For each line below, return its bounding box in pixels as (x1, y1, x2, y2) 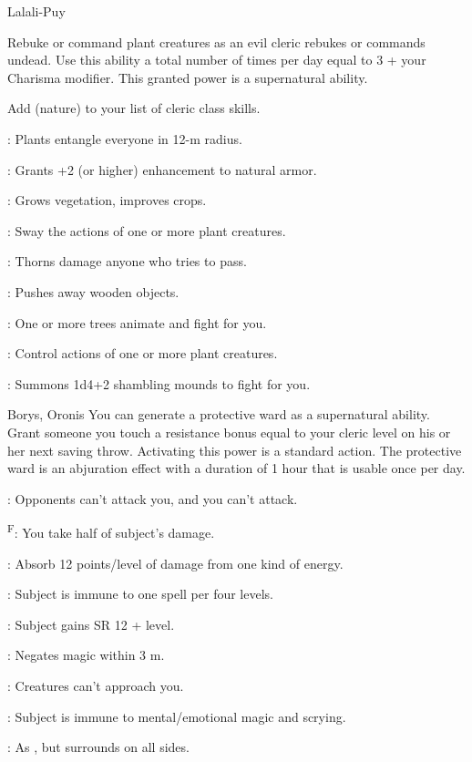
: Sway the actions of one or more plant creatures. (7, 221, 286, 240)
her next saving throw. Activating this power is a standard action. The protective (7, 440, 462, 459)
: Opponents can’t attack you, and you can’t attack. (7, 489, 298, 508)
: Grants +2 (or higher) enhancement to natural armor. (7, 160, 317, 179)
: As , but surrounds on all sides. (7, 737, 190, 757)
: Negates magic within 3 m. (7, 645, 165, 664)
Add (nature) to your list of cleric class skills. (7, 98, 261, 118)
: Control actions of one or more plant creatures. (7, 344, 278, 363)
